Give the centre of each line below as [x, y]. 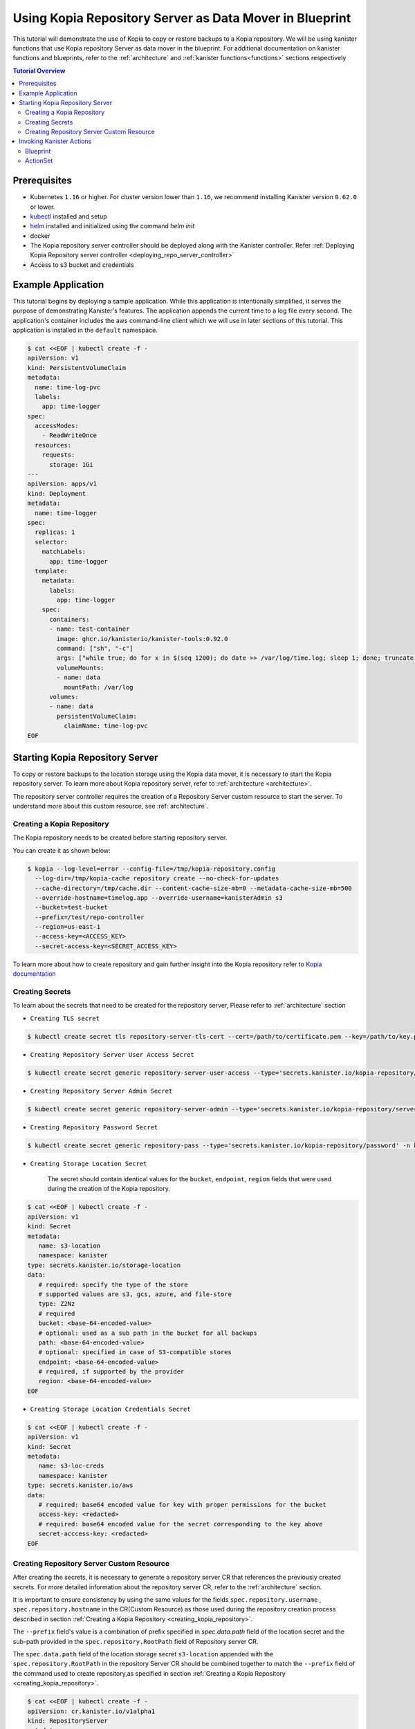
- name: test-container [90, 629]
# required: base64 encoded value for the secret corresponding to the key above [181, 1524]
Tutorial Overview [39, 71]
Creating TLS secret [65, 1018]
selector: [52, 542]
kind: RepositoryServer [68, 1721]
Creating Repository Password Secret [94, 1127]
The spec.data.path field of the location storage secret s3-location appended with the [143, 1654]
